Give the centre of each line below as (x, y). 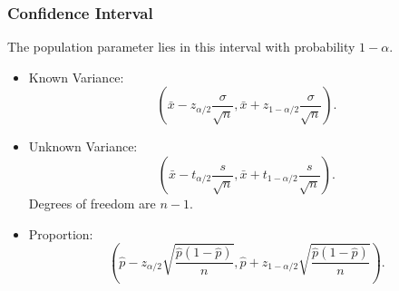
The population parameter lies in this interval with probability (181, 47)
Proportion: (61, 233)
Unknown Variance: (83, 146)
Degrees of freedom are (92, 203)
